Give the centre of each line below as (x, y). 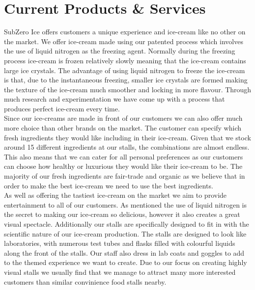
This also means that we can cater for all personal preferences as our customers (124, 156)
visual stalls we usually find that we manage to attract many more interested (120, 272)
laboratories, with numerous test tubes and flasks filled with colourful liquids (120, 243)
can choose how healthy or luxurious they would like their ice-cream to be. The (123, 166)
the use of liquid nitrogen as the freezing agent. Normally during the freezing (120, 51)
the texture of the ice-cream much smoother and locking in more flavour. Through (128, 89)
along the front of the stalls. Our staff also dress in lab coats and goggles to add (124, 252)
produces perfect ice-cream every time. (62, 108)
